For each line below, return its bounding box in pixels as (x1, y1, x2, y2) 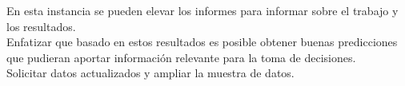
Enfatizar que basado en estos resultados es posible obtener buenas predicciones (6, 33, 398, 50)
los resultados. (6, 18, 76, 34)
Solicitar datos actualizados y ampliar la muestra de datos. (6, 64, 295, 81)
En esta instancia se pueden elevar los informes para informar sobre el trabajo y (6, 2, 399, 18)
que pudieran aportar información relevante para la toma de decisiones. (6, 49, 356, 65)
